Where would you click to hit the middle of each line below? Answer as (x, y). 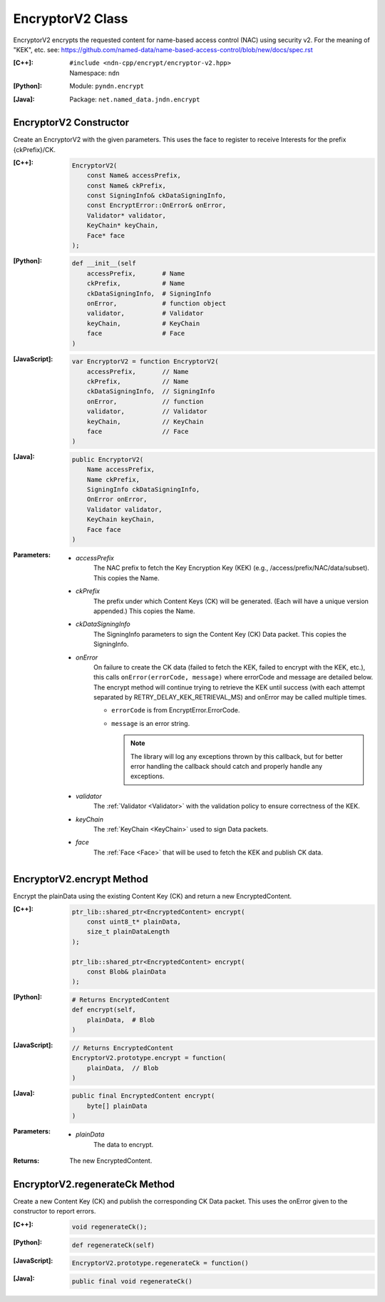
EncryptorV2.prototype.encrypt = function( (149, 1058)
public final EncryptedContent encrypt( (143, 1096)
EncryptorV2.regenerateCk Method (94, 1184)
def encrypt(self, (104, 1010)
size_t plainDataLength (128, 932)
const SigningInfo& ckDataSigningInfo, (156, 195)
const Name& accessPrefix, (134, 176)
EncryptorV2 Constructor (71, 122)
